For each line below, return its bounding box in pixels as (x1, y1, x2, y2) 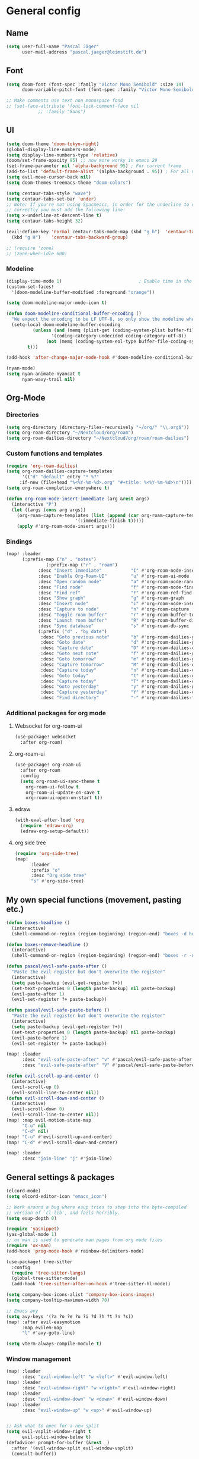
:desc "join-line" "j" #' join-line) (21, 1156, 113, 1161)
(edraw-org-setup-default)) (20, 828, 90, 834)
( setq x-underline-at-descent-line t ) (6, 212, 102, 218)
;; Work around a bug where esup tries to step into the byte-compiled (6, 1204, 187, 1210)
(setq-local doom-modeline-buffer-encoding (11, 322, 120, 328)
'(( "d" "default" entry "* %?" (21, 474, 99, 480)
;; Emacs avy (6, 1308, 38, 1314)
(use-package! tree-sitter (6, 1258, 73, 1265)
